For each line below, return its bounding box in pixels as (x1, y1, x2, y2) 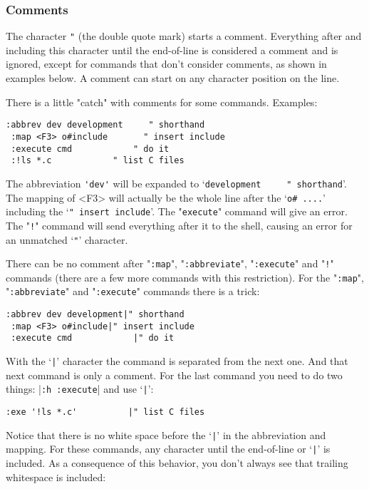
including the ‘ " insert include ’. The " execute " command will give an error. (6, 204, 348, 219)
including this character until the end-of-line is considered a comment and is (6, 42, 338, 57)
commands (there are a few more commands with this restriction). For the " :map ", (6, 269, 364, 284)
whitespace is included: (6, 469, 106, 484)
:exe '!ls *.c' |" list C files (6, 407, 205, 417)
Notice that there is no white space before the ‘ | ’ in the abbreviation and (6, 427, 326, 442)
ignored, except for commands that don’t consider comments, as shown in (6, 56, 327, 71)
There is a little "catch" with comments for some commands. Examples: (6, 94, 318, 109)
